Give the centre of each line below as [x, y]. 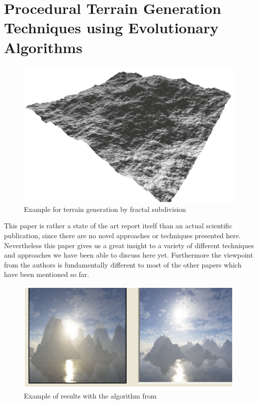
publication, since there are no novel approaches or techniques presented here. [123, 235]
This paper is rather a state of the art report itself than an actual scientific [118, 226]
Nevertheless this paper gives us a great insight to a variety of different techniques [129, 245]
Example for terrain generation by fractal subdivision [105, 209]
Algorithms [43, 47]
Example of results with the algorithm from [90, 396]
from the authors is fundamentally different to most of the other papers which [123, 264]
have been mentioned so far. [47, 274]
